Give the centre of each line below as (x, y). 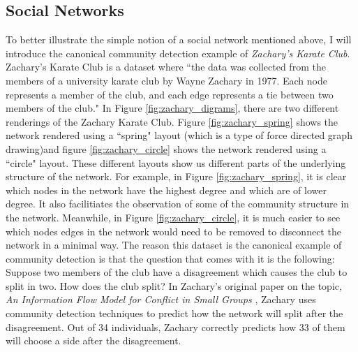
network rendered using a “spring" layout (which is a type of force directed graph (179, 135)
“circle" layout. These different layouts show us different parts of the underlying (176, 162)
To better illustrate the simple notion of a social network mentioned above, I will (179, 39)
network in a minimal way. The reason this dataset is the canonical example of (174, 245)
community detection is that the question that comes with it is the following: (170, 258)
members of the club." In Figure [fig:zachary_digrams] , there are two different (172, 108)
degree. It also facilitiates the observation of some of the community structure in (178, 204)
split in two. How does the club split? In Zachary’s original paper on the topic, (174, 285)
